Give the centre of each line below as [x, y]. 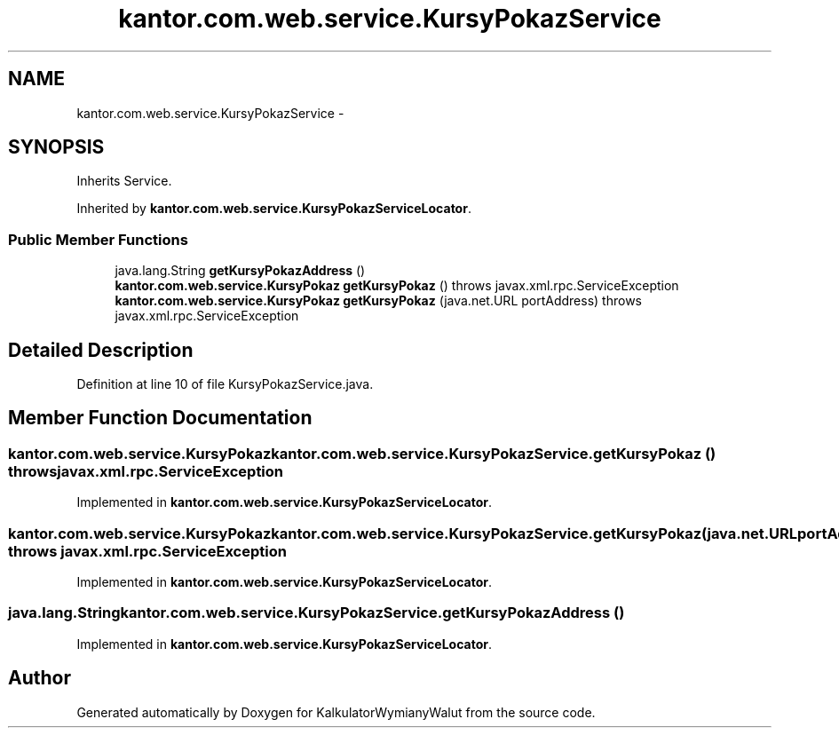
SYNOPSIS [56, 147]
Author [40, 678]
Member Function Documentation [160, 418]
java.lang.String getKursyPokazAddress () [240, 271]
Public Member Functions [98, 239]
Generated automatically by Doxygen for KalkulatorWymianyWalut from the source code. [336, 712]
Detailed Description [101, 350]
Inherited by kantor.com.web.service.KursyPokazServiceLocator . [274, 209]
